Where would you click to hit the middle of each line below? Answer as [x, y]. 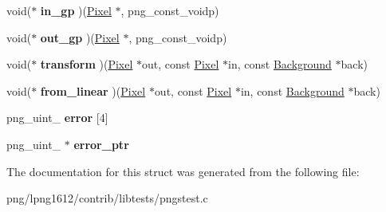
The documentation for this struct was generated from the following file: [183, 171]
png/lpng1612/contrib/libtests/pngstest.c [107, 198]
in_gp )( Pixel [76, 10]
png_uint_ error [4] [57, 118]
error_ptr [101, 144]
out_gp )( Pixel [80, 37]
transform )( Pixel [87, 64]
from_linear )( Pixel [93, 90]
